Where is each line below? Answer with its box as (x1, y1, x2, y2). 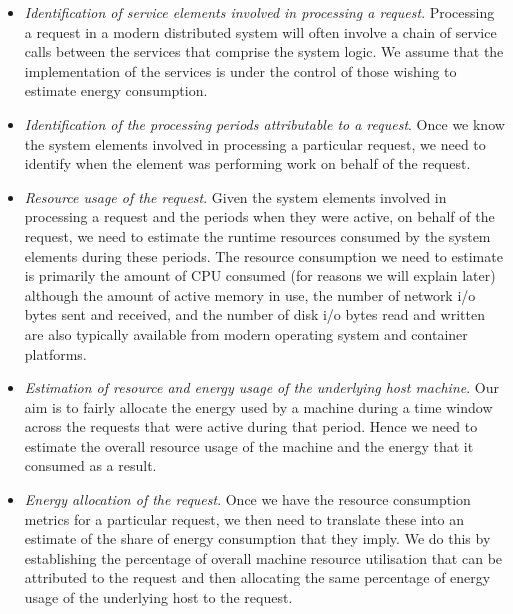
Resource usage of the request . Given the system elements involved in (24, 186, 447, 207)
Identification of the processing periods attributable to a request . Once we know (24, 113, 505, 134)
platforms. (24, 343, 87, 364)
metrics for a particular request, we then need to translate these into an (24, 508, 464, 529)
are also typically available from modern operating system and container (24, 323, 468, 344)
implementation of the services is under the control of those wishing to (24, 60, 457, 81)
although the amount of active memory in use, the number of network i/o (24, 284, 476, 305)
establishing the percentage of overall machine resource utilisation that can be (24, 547, 503, 568)
